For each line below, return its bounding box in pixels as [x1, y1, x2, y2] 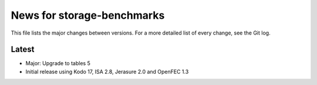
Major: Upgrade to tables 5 [25, 60, 90, 67]
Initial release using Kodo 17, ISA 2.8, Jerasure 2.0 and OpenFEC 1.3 [25, 68, 189, 75]
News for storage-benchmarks [11, 9, 165, 22]
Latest [11, 45, 35, 55]
